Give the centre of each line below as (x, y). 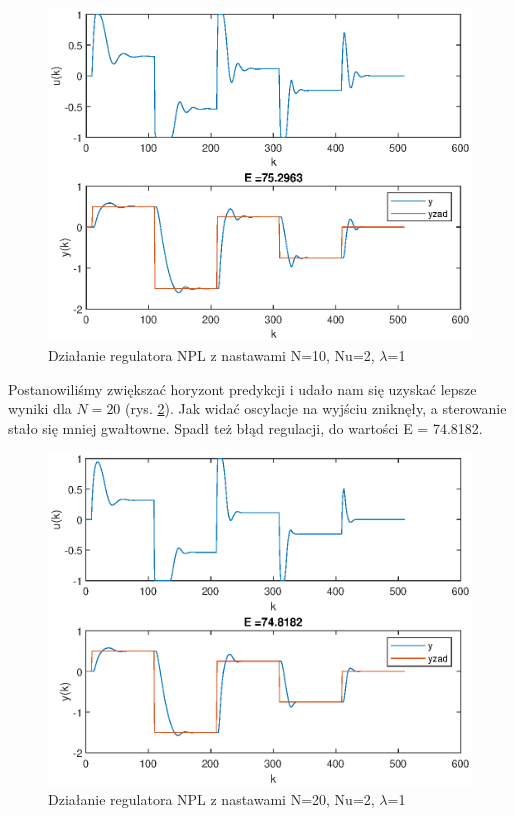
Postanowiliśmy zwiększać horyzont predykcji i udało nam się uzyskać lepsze (242, 388)
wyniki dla (40, 408)
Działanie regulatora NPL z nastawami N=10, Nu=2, (211, 354)
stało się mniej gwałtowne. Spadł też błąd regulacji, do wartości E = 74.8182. (245, 427)
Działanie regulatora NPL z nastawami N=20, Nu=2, (211, 799)
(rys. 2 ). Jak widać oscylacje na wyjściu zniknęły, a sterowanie (316, 408)
